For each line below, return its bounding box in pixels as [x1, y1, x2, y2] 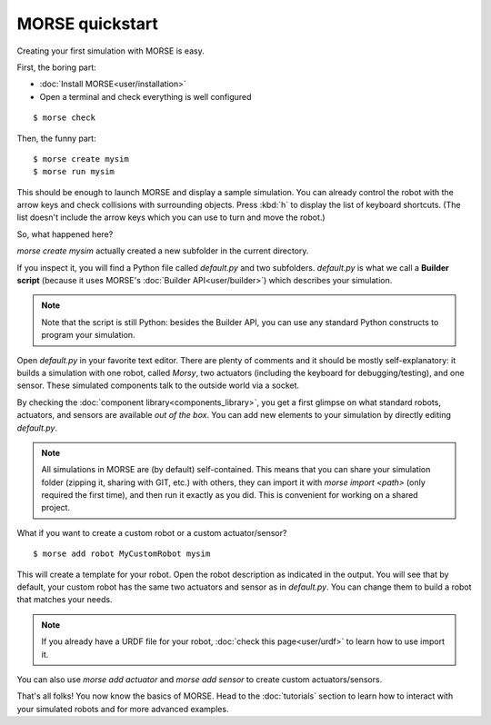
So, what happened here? [16, 228, 114, 240]
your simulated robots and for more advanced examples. [16, 703, 229, 714]
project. [41, 502, 71, 513]
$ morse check [33, 113, 95, 123]
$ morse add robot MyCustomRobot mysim [33, 549, 211, 559]
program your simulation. [41, 330, 135, 341]
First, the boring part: [16, 62, 97, 73]
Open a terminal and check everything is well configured [39, 91, 252, 102]
